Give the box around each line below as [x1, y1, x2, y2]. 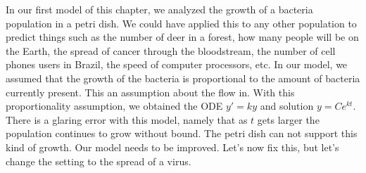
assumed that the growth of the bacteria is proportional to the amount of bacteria [6, 70, 360, 85]
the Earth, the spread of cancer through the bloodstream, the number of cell [6, 43, 336, 58]
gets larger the [257, 112, 320, 127]
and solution [260, 98, 314, 113]
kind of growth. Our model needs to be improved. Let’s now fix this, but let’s [6, 139, 339, 154]
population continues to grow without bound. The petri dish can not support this [6, 126, 358, 141]
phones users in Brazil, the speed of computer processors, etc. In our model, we [6, 57, 348, 72]
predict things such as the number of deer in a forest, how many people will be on [6, 30, 359, 44]
